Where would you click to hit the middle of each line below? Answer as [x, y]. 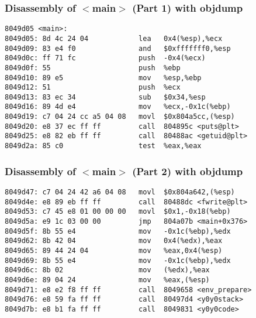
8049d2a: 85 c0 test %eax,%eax [103, 146]
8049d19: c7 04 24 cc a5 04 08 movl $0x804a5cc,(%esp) [120, 117]
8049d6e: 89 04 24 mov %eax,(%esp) [107, 280]
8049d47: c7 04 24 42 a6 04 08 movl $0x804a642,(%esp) [120, 192]
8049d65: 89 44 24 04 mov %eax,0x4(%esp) [114, 250]
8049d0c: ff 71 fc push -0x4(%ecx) [105, 58]
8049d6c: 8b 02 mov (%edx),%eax [107, 270]
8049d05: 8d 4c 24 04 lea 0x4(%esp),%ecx [114, 38]
